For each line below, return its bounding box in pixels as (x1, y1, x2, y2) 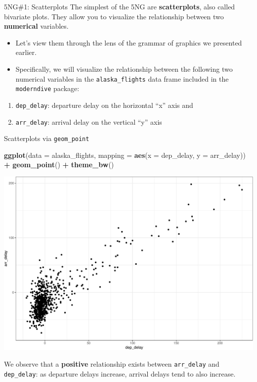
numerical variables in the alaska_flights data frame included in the (15, 73, 229, 84)
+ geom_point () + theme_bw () (4, 159, 114, 170)
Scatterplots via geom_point (4, 133, 89, 143)
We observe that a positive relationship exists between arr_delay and (4, 359, 219, 369)
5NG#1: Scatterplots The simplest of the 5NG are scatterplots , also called (4, 1, 235, 11)
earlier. (15, 47, 37, 57)
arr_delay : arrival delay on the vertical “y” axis (15, 116, 162, 127)
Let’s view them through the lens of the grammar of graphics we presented (15, 37, 242, 48)
